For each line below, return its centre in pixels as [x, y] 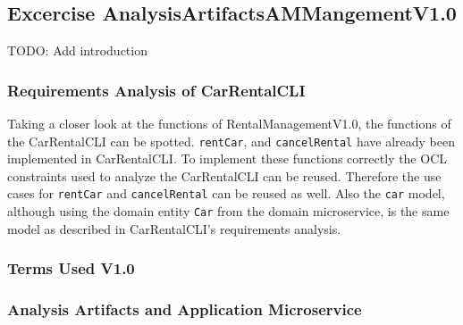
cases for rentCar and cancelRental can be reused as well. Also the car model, [226, 193]
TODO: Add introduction [77, 50]
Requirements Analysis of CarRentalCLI [156, 90]
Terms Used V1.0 [71, 268]
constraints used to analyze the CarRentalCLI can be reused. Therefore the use [224, 175]
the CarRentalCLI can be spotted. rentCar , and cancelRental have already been [231, 141]
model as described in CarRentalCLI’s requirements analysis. [174, 228]
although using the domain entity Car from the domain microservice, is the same [228, 211]
